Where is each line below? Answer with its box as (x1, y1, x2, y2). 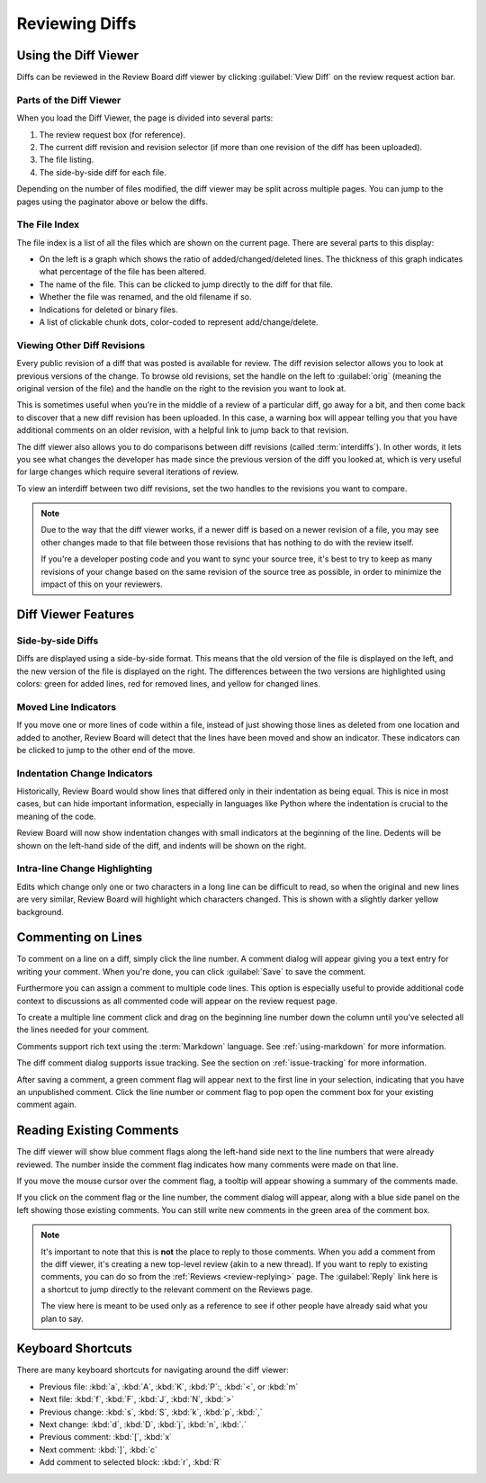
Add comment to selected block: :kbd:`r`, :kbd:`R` (39, 1457, 222, 1468)
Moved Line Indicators (16, 700, 117, 713)
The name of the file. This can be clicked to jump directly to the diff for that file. (39, 279, 333, 290)
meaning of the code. (16, 811, 96, 822)
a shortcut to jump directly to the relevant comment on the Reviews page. (40, 1283, 313, 1295)
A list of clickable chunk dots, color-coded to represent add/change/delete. (39, 317, 319, 328)
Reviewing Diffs (16, 13, 137, 33)
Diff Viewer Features (16, 607, 135, 622)
